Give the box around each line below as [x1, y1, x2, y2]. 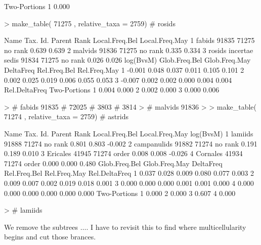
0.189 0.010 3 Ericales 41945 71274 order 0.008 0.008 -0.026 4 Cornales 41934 [4, 148, 243, 159]
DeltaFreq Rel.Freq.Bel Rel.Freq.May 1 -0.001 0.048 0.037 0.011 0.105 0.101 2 [4, 64, 244, 75]
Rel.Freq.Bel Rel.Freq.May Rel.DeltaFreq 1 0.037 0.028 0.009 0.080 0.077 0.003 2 [4, 168, 254, 178]
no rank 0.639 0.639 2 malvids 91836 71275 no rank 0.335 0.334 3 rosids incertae [4, 44, 253, 55]
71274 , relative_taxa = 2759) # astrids [4, 111, 128, 122]
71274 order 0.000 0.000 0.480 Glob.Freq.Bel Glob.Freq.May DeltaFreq [4, 158, 223, 168]
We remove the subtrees [4, 221, 78, 232]
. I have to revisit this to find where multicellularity [86, 221, 246, 232]
